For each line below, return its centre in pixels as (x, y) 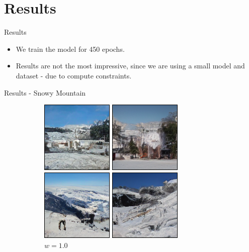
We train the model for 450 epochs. (70, 49)
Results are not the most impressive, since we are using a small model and (130, 66)
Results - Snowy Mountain (45, 92)
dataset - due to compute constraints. (74, 75)
